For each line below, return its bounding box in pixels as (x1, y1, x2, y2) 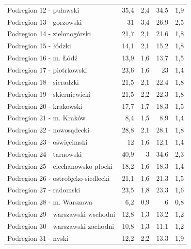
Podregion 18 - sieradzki (7, 76, 79, 87)
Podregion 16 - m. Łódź (7, 53, 78, 63)
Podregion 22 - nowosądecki (7, 125, 90, 135)
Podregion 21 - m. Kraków (7, 113, 86, 123)
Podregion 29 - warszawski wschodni (7, 209, 115, 219)
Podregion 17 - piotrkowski (7, 64, 87, 74)
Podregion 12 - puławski (7, 4, 80, 15)
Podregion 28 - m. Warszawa (7, 197, 93, 207)
